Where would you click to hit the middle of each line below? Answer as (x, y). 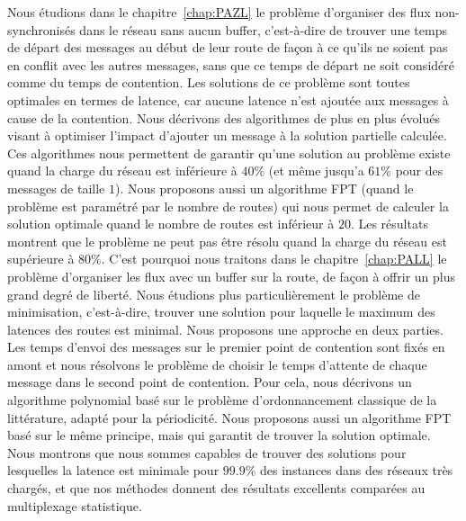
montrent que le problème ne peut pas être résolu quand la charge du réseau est (227, 241)
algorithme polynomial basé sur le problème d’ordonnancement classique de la (222, 400)
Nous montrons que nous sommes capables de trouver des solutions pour (207, 452)
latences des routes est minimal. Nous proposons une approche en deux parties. (225, 329)
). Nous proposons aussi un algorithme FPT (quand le (264, 188)
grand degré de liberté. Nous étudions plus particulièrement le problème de (214, 294)
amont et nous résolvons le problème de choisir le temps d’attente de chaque (217, 364)
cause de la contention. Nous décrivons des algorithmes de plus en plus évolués (224, 117)
